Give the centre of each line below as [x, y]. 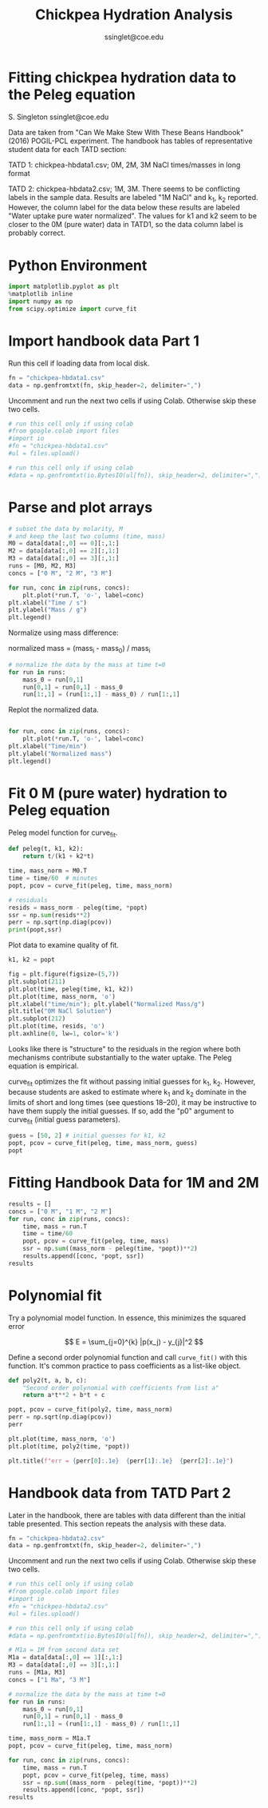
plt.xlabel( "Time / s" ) [48, 603]
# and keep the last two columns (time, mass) [87, 536]
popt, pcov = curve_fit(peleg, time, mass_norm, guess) [103, 1143]
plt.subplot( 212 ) [37, 1019]
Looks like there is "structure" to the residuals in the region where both [124, 1048]
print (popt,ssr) [35, 930]
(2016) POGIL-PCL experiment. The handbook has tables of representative [130, 141]
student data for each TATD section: [68, 149]
